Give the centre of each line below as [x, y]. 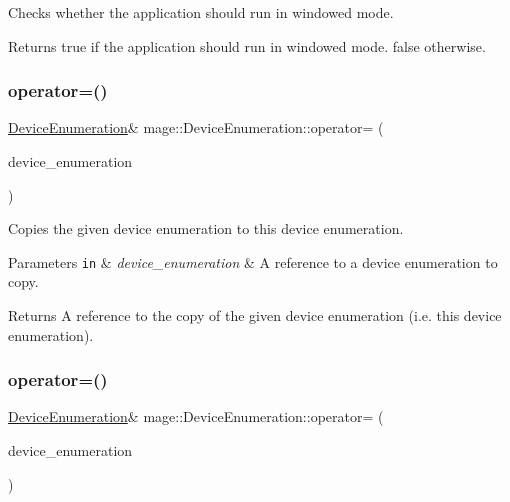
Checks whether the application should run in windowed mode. [201, 12]
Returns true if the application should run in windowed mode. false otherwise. [247, 45]
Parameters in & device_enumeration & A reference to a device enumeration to [253, 261]
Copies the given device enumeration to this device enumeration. [206, 228]
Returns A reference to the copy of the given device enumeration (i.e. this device [255, 315]
